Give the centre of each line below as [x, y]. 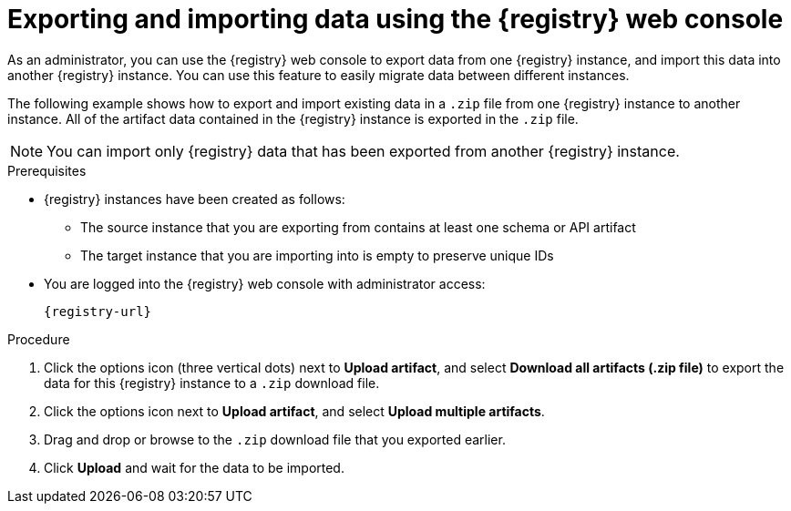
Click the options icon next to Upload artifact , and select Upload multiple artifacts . [294, 411]
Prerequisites [47, 170]
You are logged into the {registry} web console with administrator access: [265, 283]
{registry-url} [98, 311]
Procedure [39, 339]
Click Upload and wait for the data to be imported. [194, 467]
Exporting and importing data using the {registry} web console [395, 19]
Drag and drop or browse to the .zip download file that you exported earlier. [275, 439]
